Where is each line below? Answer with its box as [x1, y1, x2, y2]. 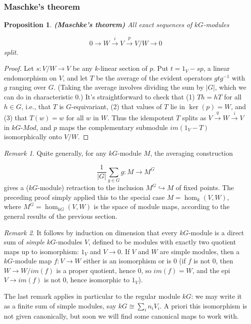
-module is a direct [188, 227, 244, 237]
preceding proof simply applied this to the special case [4, 192, 165, 202]
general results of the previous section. [4, 211, 118, 221]
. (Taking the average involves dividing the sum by [53, 82, 204, 92]
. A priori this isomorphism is [160, 300, 247, 310]
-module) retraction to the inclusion [37, 182, 144, 193]
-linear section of [98, 63, 148, 73]
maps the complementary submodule [59, 122, 168, 132]
